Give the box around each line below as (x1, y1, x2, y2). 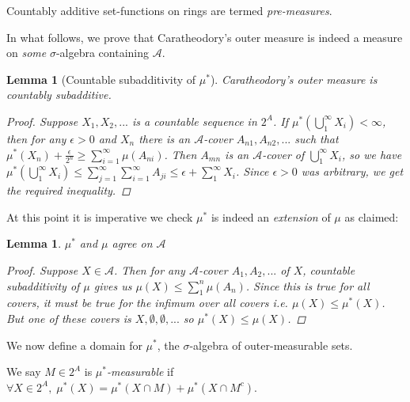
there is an (139, 130, 191, 146)
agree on (112, 235, 153, 252)
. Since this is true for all (245, 277, 370, 294)
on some (6, 44, 47, 61)
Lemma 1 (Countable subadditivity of (6, 70, 196, 87)
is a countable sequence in (131, 112, 257, 129)
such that (294, 130, 339, 146)
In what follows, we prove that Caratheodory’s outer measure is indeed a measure (6, 28, 403, 45)
